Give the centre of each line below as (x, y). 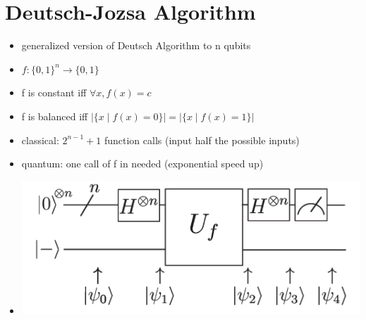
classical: (40, 140)
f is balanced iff (55, 116)
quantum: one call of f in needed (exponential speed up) (142, 164)
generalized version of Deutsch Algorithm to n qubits (136, 45)
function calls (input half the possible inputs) (202, 140)
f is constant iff (54, 92)
